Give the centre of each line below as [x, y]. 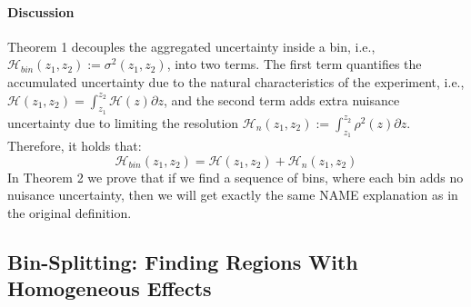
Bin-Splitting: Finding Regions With [183, 261]
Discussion [41, 11]
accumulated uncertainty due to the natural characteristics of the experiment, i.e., [236, 81]
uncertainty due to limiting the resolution [123, 122]
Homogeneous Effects [110, 288]
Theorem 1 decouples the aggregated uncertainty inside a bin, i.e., [191, 46]
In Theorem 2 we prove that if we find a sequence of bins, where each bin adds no [235, 177]
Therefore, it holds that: [75, 145]
